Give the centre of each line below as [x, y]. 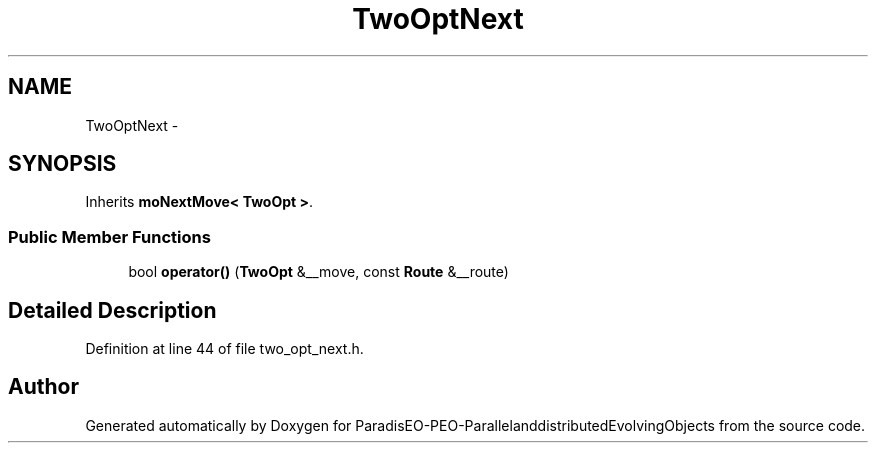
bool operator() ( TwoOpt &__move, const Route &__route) [318, 272]
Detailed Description [112, 310]
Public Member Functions [109, 236]
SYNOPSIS [62, 164]
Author [43, 387]
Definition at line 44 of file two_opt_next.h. [224, 349]
